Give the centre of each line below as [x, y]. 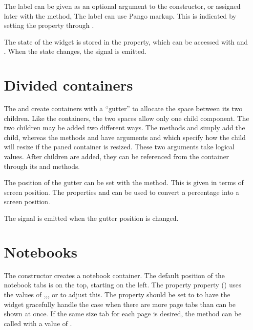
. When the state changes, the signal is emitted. [75, 51]
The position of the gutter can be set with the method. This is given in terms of [124, 182]
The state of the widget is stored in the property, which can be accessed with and [126, 41]
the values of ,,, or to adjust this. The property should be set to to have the [117, 294]
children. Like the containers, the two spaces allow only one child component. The [126, 118]
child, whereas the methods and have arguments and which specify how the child [125, 137]
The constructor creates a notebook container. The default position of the [114, 275]
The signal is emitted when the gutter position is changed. [91, 218]
